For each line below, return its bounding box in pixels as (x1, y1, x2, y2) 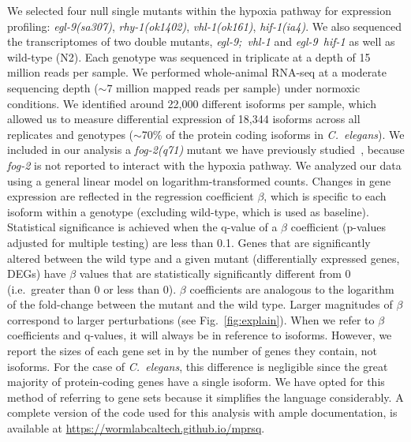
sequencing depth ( (7, 79, 99, 96)
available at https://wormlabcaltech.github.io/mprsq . (7, 420, 265, 436)
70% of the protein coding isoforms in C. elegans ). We (141, 125, 405, 142)
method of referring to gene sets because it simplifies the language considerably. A (7, 388, 404, 405)
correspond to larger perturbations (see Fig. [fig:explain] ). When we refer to (7, 311, 375, 328)
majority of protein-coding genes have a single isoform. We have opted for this (7, 373, 385, 390)
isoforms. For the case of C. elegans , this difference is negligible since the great (7, 358, 388, 374)
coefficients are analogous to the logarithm (189, 280, 394, 297)
